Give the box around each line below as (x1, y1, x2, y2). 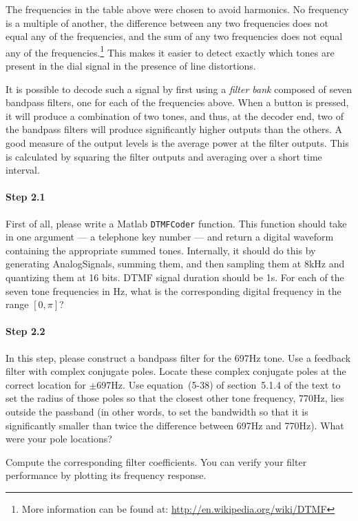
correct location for (6, 377, 86, 391)
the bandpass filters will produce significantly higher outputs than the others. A (6, 122, 343, 136)
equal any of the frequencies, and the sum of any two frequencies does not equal (6, 29, 343, 43)
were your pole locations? (6, 431, 112, 446)
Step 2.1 (6, 190, 45, 204)
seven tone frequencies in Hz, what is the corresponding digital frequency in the (6, 283, 341, 298)
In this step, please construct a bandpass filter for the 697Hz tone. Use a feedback (6, 350, 351, 365)
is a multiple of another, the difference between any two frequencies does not (6, 15, 328, 30)
